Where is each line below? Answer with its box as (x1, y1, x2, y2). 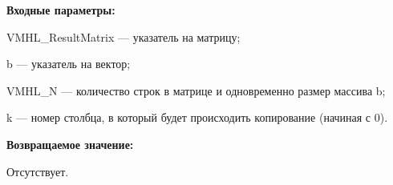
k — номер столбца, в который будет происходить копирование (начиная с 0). (6, 109, 388, 126)
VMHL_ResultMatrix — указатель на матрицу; (6, 28, 241, 45)
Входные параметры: (6, 2, 115, 18)
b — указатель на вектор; (6, 55, 131, 72)
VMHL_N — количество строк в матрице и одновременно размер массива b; (6, 82, 386, 99)
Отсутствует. (6, 163, 69, 179)
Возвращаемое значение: (6, 135, 134, 152)
